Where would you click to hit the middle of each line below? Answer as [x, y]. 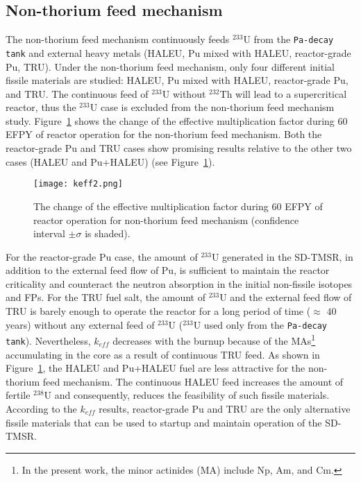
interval [49, 233]
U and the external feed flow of [286, 297]
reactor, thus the [41, 107]
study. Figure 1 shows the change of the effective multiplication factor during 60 [177, 120]
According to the [41, 409]
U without [184, 93]
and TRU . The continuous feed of [77, 93]
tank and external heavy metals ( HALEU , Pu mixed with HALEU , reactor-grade [178, 52]
